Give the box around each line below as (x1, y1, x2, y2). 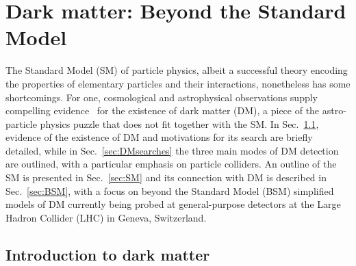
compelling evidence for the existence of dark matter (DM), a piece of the (5, 103, 320, 118)
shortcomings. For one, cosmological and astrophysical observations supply (5, 90, 318, 104)
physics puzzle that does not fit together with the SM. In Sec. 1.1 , (40, 116, 319, 131)
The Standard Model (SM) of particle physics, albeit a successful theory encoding (5, 63, 348, 77)
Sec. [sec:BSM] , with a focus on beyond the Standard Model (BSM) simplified (5, 183, 334, 198)
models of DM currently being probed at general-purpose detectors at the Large (5, 197, 341, 211)
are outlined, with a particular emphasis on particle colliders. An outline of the (5, 157, 337, 171)
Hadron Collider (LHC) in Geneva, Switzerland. (5, 210, 207, 224)
